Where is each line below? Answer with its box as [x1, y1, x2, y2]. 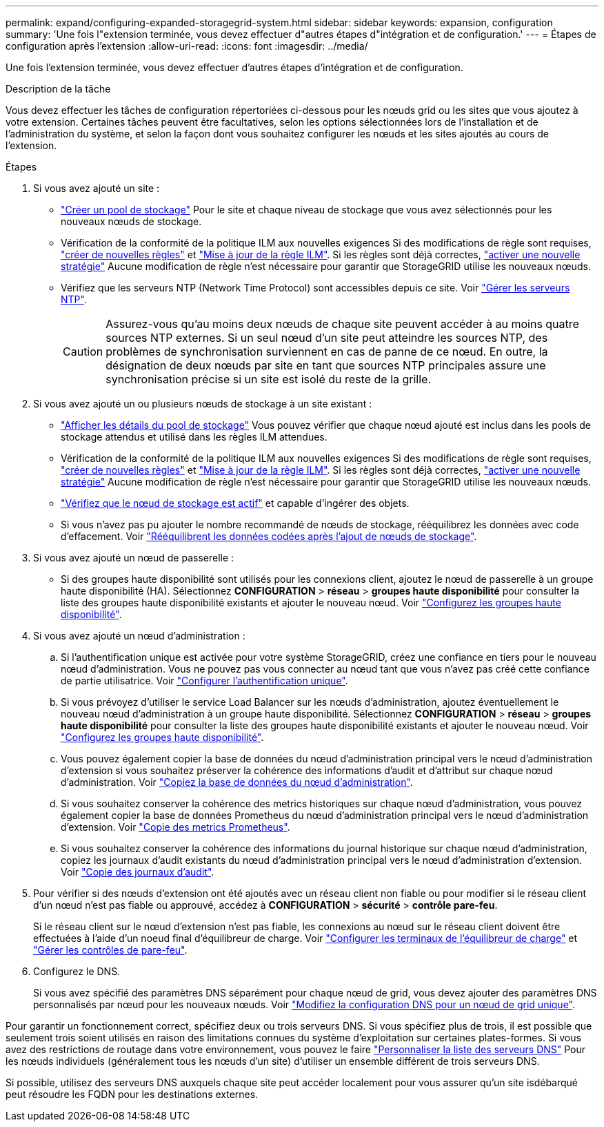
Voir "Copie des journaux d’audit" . [61, 866, 214, 878]
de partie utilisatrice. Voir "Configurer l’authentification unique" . [61, 675, 348, 686]
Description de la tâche [6, 83, 111, 95]
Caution [63, 345, 103, 358]
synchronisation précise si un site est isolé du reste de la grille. [105, 372, 432, 386]
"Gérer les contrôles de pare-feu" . [33, 944, 188, 956]
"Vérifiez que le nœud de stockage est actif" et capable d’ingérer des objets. [61, 497, 410, 509]
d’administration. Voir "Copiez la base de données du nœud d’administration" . [61, 776, 413, 788]
